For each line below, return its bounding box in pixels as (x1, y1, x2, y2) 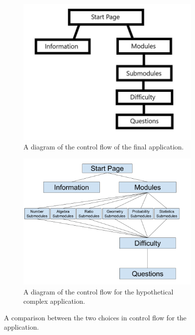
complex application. (23, 296, 85, 306)
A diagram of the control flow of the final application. (23, 142, 184, 152)
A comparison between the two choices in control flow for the (4, 312, 187, 322)
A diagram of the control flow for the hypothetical (23, 286, 174, 296)
